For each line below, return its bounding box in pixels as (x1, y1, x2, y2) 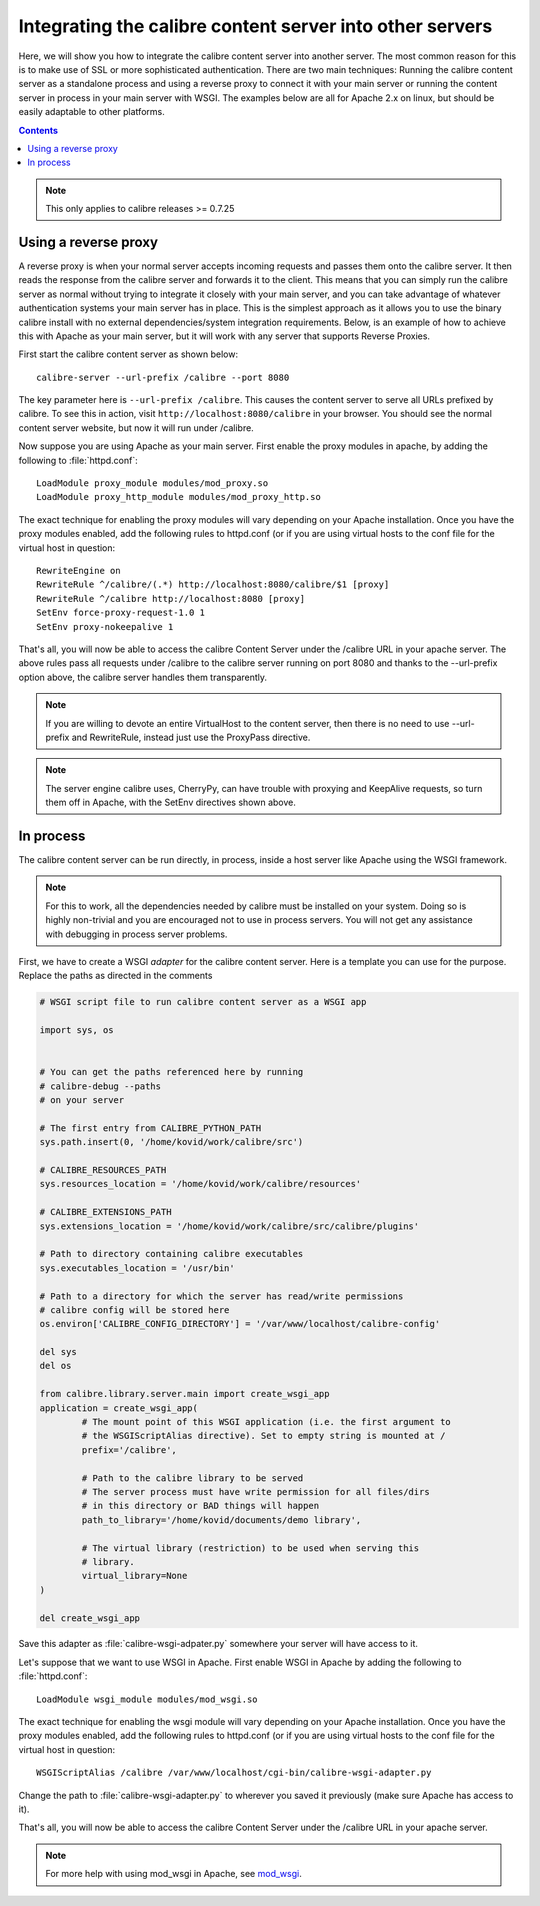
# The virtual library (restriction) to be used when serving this (81, 1542, 420, 1554)
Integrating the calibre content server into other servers (18, 15, 493, 37)
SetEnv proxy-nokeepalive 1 (36, 621, 174, 632)
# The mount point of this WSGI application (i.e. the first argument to (81, 1416, 452, 1428)
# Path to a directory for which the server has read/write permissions (39, 1290, 404, 1302)
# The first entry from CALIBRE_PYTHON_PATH (39, 1122, 262, 1134)
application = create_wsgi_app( (39, 1402, 199, 1414)
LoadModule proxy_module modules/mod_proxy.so (36, 478, 269, 489)
